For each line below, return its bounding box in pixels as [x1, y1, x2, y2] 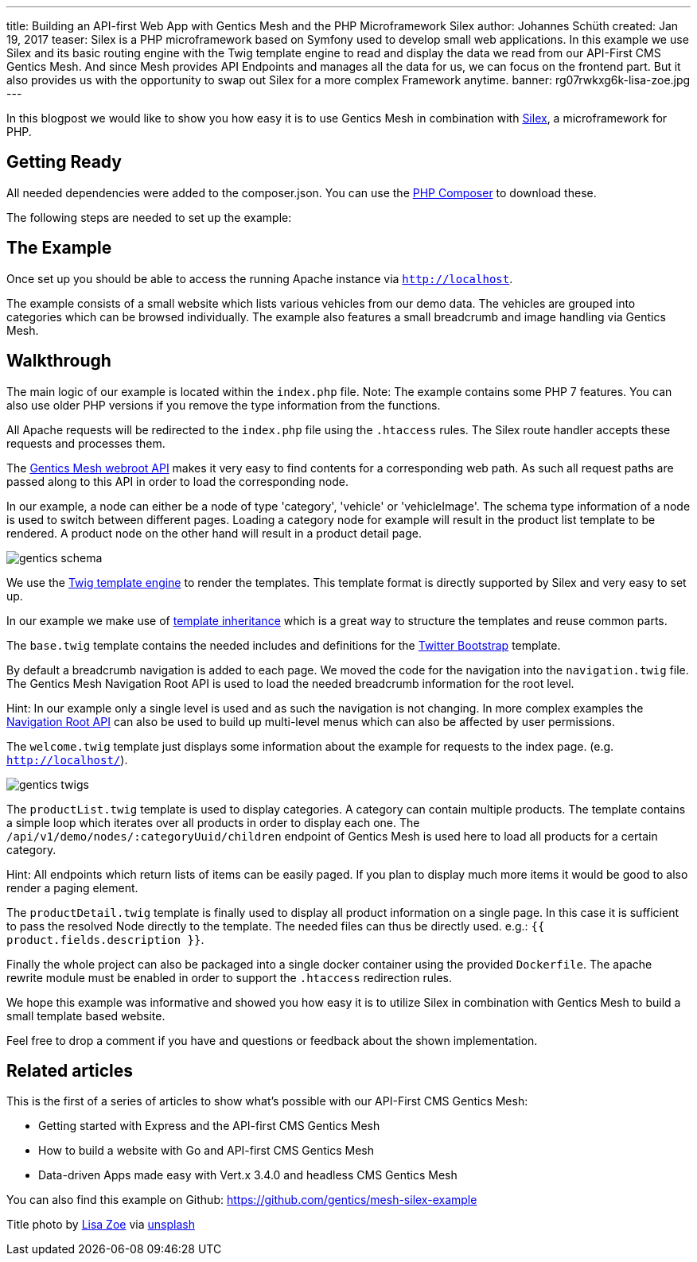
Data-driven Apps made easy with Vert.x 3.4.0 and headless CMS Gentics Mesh [38, 1168, 458, 1182]
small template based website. [6, 1008, 165, 1023]
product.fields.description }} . [6, 932, 204, 946]
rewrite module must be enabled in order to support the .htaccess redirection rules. [6, 970, 452, 984]
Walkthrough [6, 351, 111, 371]
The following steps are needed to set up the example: [6, 210, 292, 224]
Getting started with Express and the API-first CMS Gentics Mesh [38, 1119, 380, 1133]
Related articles [6, 1060, 133, 1081]
